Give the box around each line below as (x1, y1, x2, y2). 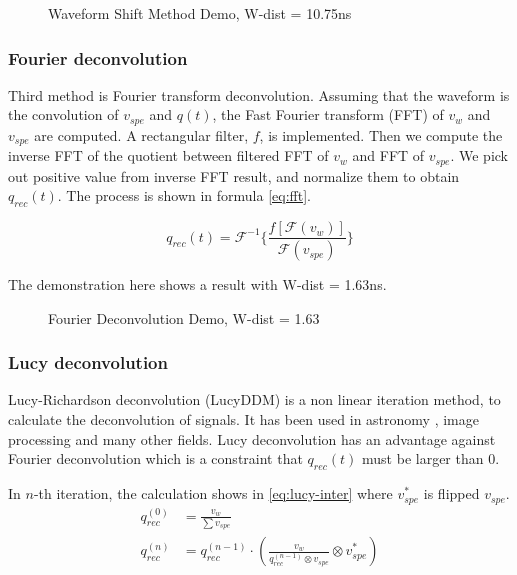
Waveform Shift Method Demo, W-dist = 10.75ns (48, 3, 352, 23)
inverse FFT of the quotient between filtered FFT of (8, 145, 329, 166)
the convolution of (8, 104, 119, 125)
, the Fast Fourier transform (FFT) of (212, 104, 444, 125)
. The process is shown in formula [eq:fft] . (57, 185, 311, 206)
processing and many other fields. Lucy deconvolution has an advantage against (8, 428, 496, 449)
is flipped (423, 483, 480, 504)
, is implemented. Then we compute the (259, 124, 503, 145)
